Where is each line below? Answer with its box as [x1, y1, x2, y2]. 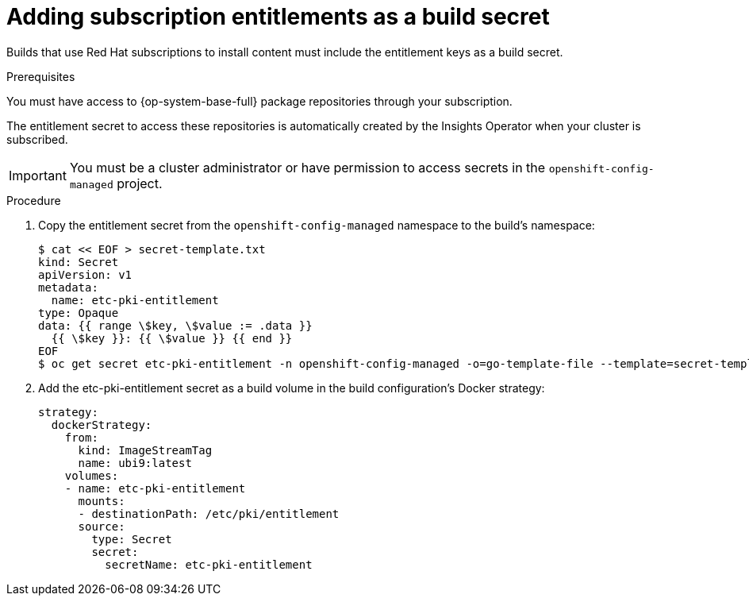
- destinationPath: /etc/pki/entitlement [78, 507, 340, 520]
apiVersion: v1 [38, 268, 133, 281]
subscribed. [6, 132, 68, 146]
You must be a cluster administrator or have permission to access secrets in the [69, 159, 546, 176]
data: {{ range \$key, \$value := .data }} [38, 318, 313, 332]
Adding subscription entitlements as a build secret [6, 3, 550, 30]
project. [117, 175, 163, 191]
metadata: [38, 280, 98, 294]
